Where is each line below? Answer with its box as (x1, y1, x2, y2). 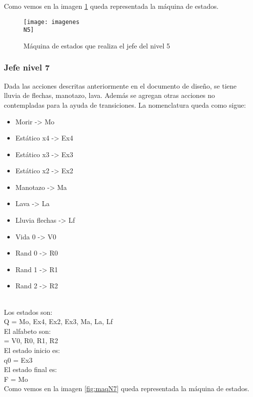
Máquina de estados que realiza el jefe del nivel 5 (23, 40, 170, 50)
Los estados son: (4, 306, 53, 317)
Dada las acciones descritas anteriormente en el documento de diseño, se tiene (4, 80, 237, 91)
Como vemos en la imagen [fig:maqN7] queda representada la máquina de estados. (4, 383, 250, 394)
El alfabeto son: (4, 326, 51, 336)
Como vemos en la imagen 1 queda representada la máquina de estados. (4, 1, 219, 11)
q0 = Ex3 (4, 354, 33, 365)
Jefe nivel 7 (4, 61, 50, 73)
